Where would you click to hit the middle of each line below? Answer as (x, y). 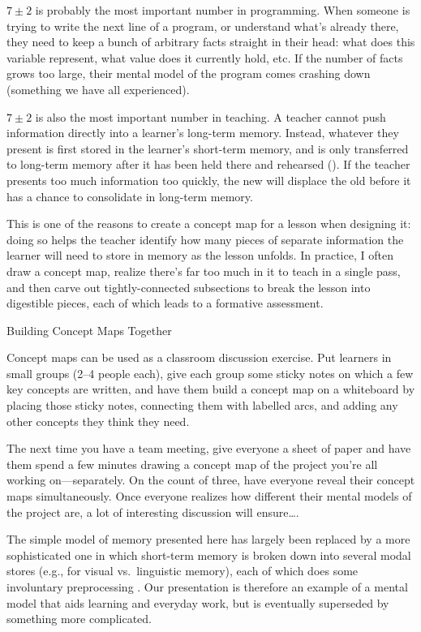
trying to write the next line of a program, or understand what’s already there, (203, 26)
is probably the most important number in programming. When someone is (223, 10)
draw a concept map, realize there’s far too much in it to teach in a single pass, (204, 271)
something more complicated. (79, 619)
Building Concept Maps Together (89, 330)
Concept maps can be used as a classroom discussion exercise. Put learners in (199, 357)
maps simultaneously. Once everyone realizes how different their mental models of (209, 496)
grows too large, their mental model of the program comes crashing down (189, 73)
